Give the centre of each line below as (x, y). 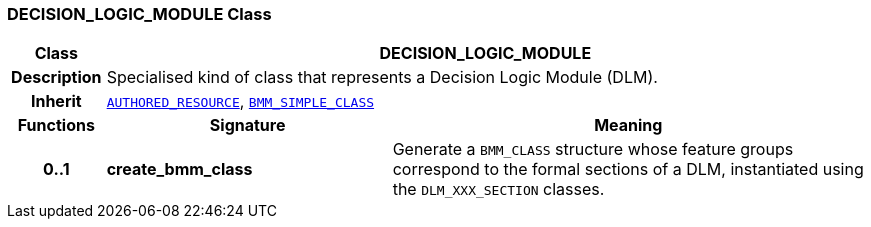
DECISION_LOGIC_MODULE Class (139, 14)
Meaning (628, 125)
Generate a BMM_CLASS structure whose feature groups (593, 149)
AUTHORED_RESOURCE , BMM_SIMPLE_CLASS (240, 101)
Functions (56, 125)
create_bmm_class (179, 169)
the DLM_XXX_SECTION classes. (498, 189)
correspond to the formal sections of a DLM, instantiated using (628, 169)
